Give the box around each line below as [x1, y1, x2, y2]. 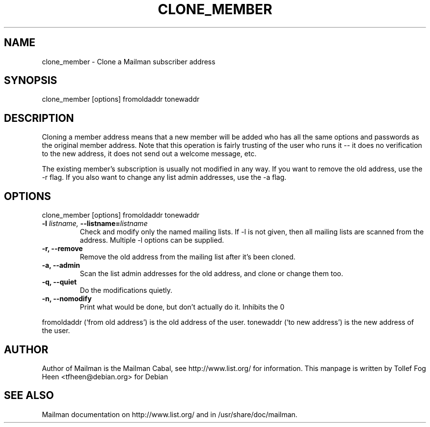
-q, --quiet [42, 278, 77, 286]
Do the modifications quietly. [80, 286, 173, 295]
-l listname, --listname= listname [42, 219, 148, 228]
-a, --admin [42, 261, 80, 270]
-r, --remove [42, 244, 83, 253]
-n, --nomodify [42, 294, 92, 303]
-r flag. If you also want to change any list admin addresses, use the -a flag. [42, 173, 287, 182]
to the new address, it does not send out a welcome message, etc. [42, 149, 257, 158]
